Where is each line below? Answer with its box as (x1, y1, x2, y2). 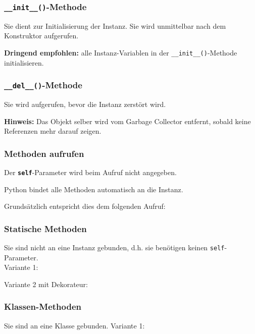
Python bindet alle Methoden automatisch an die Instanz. (4, 184, 183, 194)
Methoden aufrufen (4, 147, 84, 159)
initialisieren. (4, 57, 44, 68)
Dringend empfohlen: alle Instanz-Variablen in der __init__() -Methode (4, 47, 237, 58)
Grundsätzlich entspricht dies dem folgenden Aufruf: (4, 201, 166, 211)
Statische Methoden (4, 222, 87, 235)
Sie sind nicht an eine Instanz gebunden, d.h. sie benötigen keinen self (4, 242, 225, 253)
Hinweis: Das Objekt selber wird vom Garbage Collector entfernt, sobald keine (4, 116, 251, 126)
